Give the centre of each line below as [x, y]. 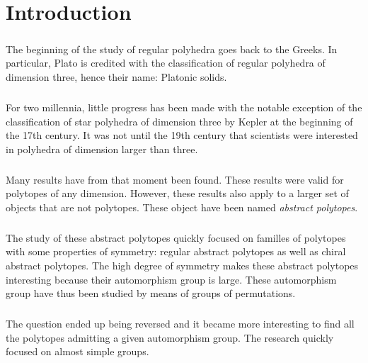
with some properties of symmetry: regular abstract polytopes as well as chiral [176, 251]
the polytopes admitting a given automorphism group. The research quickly [170, 337]
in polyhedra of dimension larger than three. [102, 149]
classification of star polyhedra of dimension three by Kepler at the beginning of [179, 121]
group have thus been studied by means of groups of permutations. [151, 293]
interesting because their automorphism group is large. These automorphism [171, 279]
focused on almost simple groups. [77, 351]
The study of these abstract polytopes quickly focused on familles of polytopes [176, 237]
